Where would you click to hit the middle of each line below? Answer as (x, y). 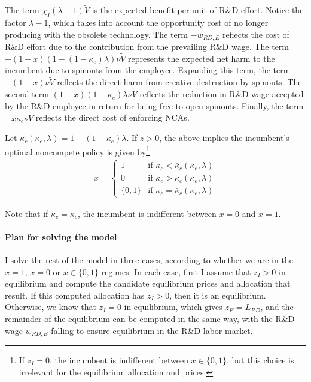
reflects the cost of (256, 34)
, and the (277, 307)
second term (27, 94)
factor (16, 22)
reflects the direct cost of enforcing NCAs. (112, 117)
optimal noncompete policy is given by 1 (77, 151)
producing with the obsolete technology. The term (96, 34)
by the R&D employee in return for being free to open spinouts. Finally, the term (154, 105)
